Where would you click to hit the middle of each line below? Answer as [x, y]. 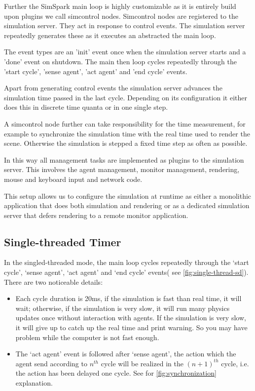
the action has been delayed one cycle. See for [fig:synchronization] [116, 373]
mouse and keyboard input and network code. [73, 179]
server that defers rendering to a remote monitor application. [96, 215]
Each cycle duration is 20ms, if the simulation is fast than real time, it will [128, 298]
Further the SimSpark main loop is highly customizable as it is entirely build [120, 6]
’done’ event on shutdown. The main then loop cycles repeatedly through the [120, 61]
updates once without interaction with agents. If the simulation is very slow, [131, 318]
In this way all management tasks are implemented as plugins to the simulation [124, 159]
